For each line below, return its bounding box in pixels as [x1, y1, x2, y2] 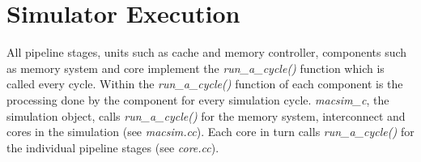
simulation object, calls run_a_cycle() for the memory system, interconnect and [6, 107, 406, 124]
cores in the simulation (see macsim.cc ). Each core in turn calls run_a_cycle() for [6, 123, 415, 140]
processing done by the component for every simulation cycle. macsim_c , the [6, 91, 389, 108]
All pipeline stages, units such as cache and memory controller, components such [6, 44, 407, 61]
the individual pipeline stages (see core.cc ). [6, 139, 219, 156]
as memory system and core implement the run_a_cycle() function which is [6, 59, 385, 76]
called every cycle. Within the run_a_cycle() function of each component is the [6, 75, 403, 92]
